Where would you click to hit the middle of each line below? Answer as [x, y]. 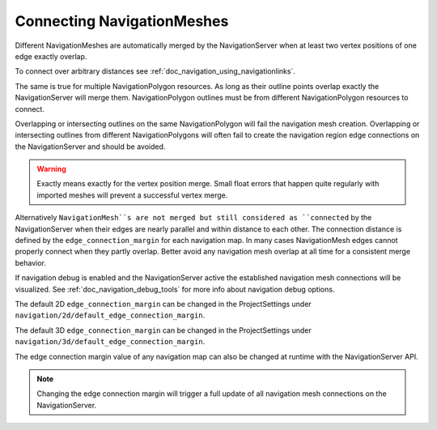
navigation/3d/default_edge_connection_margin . [110, 342]
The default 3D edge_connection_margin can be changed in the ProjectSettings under [163, 330]
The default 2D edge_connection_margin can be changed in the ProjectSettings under [163, 304]
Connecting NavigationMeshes [122, 21]
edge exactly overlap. [51, 56]
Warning [51, 169]
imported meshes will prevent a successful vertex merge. [132, 195]
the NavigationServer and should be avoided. [90, 147]
